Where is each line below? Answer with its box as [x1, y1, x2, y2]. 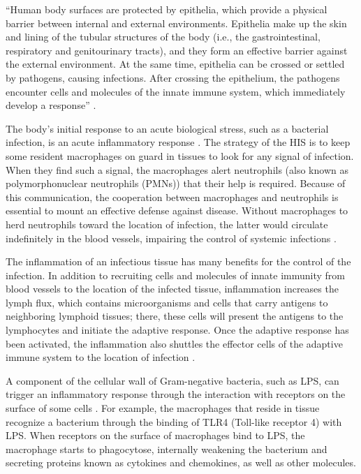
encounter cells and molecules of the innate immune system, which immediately [6, 84, 346, 98]
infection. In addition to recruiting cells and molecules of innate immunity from [6, 267, 346, 282]
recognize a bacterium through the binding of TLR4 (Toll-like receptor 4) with [6, 414, 342, 429]
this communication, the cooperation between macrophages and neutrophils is [6, 189, 339, 204]
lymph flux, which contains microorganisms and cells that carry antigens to [6, 295, 328, 309]
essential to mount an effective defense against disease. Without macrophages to [6, 203, 348, 218]
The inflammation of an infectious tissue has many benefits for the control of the [6, 254, 351, 269]
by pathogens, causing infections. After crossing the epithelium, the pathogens [6, 70, 340, 84]
